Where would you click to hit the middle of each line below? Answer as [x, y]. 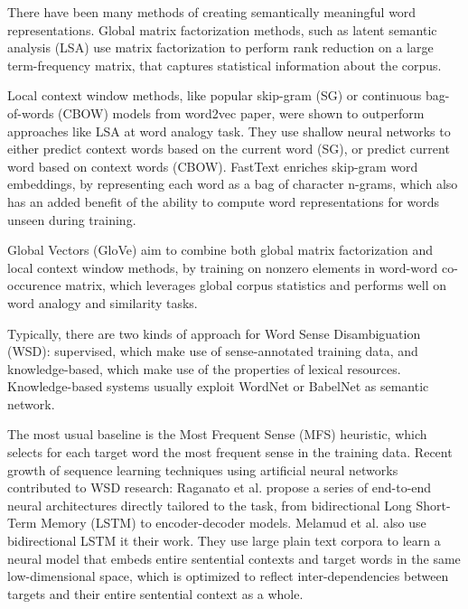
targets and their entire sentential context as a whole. [155, 593]
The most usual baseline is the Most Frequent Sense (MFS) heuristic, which [217, 434]
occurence [34, 285]
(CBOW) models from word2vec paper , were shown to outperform [241, 112]
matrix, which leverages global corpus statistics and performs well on [256, 285]
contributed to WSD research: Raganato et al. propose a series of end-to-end [220, 487]
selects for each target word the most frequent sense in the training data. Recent [230, 452]
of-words [31, 112]
